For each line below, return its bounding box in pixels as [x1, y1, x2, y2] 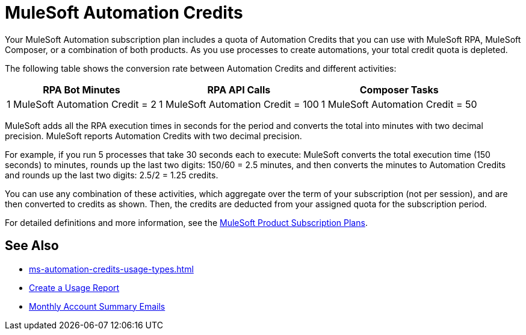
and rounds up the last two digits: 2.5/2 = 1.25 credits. [5, 169, 218, 180]
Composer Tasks [359, 83, 439, 96]
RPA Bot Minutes [43, 83, 120, 96]
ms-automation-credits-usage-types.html [29, 263, 194, 274]
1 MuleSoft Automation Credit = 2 [7, 98, 156, 110]
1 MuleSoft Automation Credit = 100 [158, 98, 319, 110]
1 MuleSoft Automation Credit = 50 [321, 98, 477, 110]
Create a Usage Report [29, 282, 120, 293]
